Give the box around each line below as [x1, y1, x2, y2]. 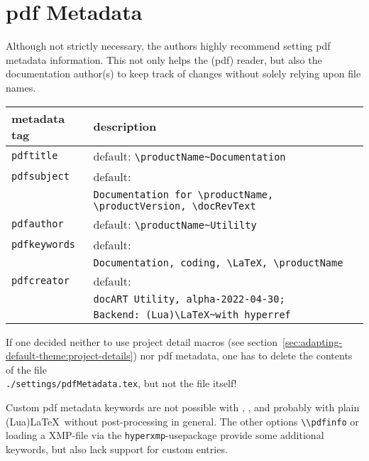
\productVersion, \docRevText [93, 200, 256, 212]
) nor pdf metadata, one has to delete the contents [133, 348, 353, 363]
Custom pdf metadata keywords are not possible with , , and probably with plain [6, 399, 360, 414]
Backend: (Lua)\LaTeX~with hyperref [93, 308, 291, 320]
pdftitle [11, 150, 58, 161]
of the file [6, 362, 47, 376]
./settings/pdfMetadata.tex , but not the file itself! [6, 376, 237, 391]
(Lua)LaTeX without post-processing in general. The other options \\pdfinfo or [6, 413, 359, 428]
